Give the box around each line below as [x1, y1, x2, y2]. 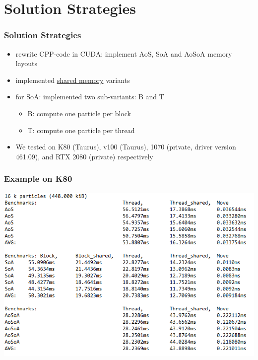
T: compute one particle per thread [27, 125, 135, 135]
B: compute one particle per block [27, 108, 131, 118]
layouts [15, 58, 38, 69]
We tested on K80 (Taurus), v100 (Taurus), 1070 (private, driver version [15, 142, 236, 152]
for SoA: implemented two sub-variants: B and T [15, 91, 164, 102]
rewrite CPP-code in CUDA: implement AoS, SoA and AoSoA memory [15, 48, 232, 59]
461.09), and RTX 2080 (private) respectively [15, 151, 153, 161]
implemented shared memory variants [15, 74, 130, 85]
